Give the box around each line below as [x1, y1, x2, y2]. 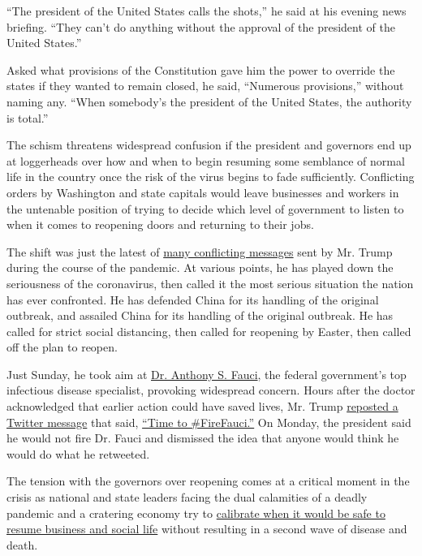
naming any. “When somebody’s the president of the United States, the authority [6, 93, 412, 110]
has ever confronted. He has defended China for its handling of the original [6, 291, 379, 308]
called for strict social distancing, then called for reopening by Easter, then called [6, 322, 411, 339]
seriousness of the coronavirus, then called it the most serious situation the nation [6, 274, 414, 291]
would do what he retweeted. [6, 445, 150, 462]
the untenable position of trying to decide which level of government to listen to [6, 200, 404, 217]
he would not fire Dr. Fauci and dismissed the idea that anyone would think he [6, 429, 399, 446]
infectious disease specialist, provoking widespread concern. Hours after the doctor [6, 381, 416, 399]
